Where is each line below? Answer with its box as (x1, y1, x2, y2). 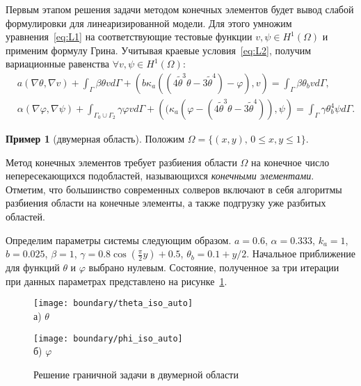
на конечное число (251, 154, 330, 169)
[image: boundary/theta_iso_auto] (33, 298, 193, 309)
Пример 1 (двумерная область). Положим (6, 131, 185, 146)
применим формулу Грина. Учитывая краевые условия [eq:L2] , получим (6, 42, 312, 57)
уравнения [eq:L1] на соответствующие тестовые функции (6, 29, 252, 44)
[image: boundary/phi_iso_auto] (33, 333, 183, 344)
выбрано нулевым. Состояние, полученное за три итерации (88, 260, 339, 275)
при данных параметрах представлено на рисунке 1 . (6, 273, 227, 288)
